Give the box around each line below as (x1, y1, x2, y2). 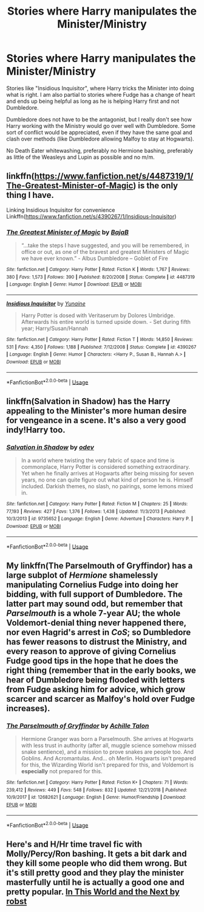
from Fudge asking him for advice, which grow (6, 684, 186, 695)
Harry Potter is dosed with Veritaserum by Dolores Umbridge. (21, 312, 175, 319)
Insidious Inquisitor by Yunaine (6, 300, 86, 307)
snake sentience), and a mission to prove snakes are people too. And (21, 748, 194, 756)
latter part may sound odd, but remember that (6, 598, 183, 609)
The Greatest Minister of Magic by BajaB (6, 228, 129, 236)
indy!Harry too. (6, 424, 66, 435)
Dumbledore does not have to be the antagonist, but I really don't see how (6, 116, 192, 123)
